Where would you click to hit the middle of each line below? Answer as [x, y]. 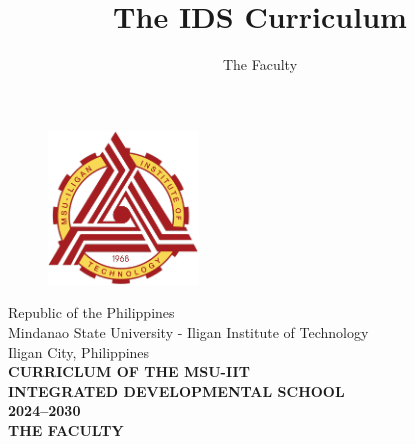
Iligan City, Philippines [79, 351]
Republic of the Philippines [91, 312]
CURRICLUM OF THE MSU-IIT [129, 371]
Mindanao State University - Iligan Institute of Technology [188, 331]
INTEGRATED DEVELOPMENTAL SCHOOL [176, 390]
